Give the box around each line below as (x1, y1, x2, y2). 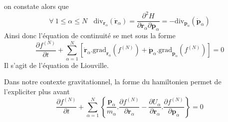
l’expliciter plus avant (4, 86, 70, 96)
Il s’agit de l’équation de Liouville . (4, 60, 109, 70)
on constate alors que (4, 1, 69, 11)
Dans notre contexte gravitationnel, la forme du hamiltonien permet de (4, 76, 222, 87)
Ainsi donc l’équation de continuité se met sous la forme (4, 30, 176, 40)
